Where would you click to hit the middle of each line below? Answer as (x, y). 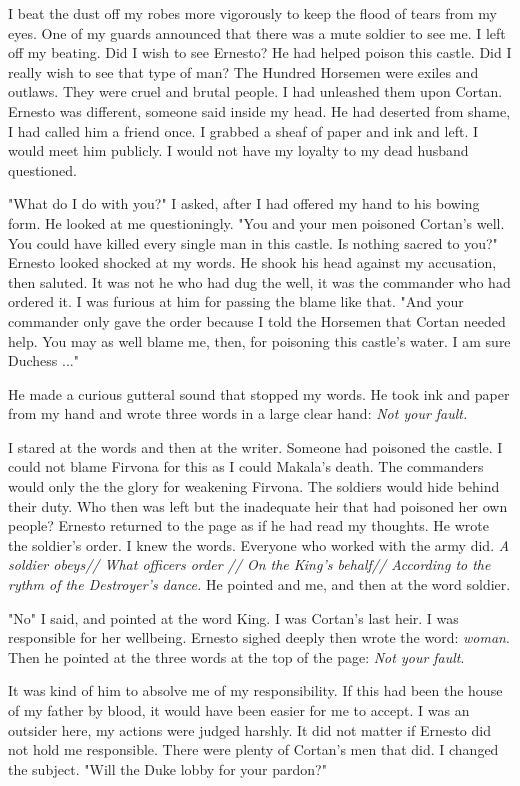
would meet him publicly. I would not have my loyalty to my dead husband (238, 150)
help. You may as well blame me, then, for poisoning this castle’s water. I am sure (259, 340)
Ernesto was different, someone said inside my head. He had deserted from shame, (259, 110)
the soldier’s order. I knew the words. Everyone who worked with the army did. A (259, 544)
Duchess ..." (43, 360)
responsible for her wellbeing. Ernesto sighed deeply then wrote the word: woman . (259, 637)
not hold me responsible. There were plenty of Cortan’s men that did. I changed (253, 749)
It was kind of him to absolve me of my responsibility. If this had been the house (255, 690)
